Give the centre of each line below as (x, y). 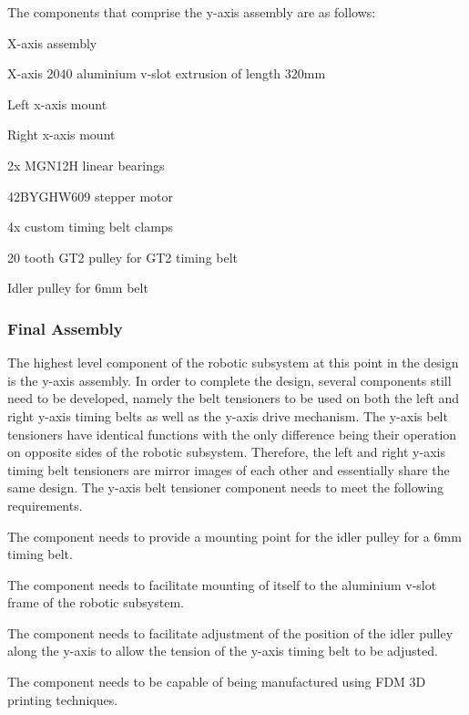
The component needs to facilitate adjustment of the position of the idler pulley (230, 632)
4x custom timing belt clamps (91, 227)
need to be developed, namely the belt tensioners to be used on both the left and (234, 398)
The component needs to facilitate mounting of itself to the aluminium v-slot (222, 584)
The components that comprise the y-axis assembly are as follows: (192, 12)
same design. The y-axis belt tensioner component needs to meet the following (226, 487)
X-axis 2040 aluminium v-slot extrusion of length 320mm (167, 73)
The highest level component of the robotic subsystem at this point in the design (233, 363)
